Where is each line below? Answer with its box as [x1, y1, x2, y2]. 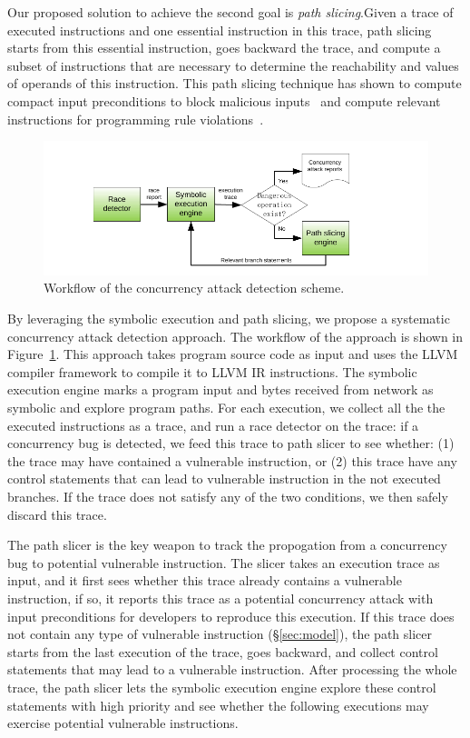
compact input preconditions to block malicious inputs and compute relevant [7, 91, 441, 110]
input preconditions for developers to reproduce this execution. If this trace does [7, 606, 455, 625]
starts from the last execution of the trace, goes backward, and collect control [7, 642, 438, 661]
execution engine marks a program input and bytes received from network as [7, 380, 434, 399]
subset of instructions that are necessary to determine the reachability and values [7, 55, 459, 75]
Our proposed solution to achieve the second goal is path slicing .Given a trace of [7, 3, 454, 21]
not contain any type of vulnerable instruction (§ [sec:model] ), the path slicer [7, 624, 433, 643]
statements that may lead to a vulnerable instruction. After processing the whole [7, 660, 457, 679]
